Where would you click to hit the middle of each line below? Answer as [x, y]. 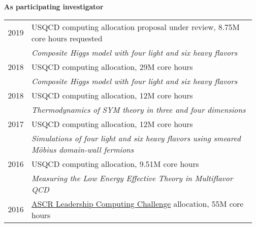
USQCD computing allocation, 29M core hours [112, 66]
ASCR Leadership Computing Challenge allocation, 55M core [138, 203]
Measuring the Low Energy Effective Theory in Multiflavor [132, 178]
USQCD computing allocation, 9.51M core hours [115, 163]
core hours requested [67, 38]
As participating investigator [54, 6]
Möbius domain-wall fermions [83, 149]
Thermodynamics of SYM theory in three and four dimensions [139, 109]
